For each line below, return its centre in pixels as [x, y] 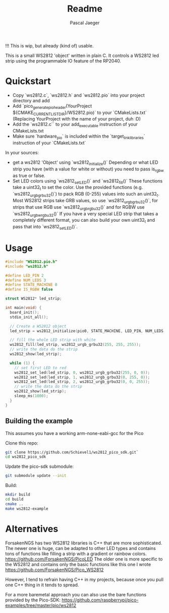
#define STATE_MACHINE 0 [31, 285]
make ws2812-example [27, 509]
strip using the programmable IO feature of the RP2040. [63, 60]
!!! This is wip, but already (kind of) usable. [49, 45]
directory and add [31, 100]
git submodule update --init [36, 476]
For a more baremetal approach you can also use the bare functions [76, 594]
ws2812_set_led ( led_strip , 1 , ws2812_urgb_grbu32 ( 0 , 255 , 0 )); [82, 377]
